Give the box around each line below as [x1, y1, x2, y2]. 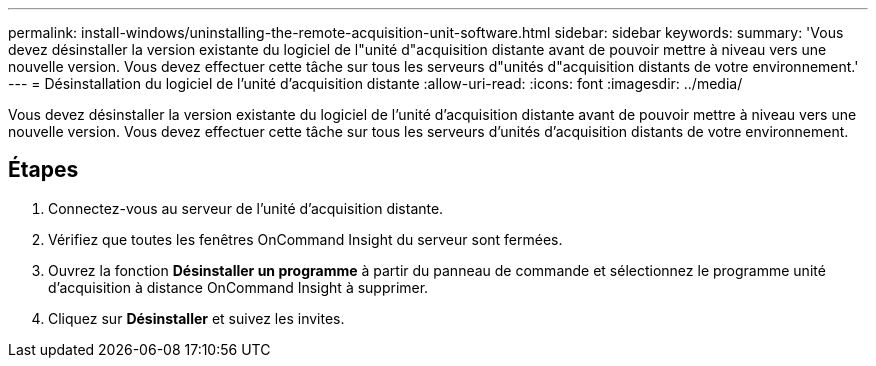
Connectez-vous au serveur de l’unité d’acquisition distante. [48, 199, 444, 217]
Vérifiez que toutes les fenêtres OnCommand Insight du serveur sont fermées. [48, 230, 563, 248]
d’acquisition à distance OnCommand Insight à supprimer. [48, 278, 429, 296]
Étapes [8, 157, 79, 183]
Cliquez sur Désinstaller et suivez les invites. [48, 309, 345, 327]
